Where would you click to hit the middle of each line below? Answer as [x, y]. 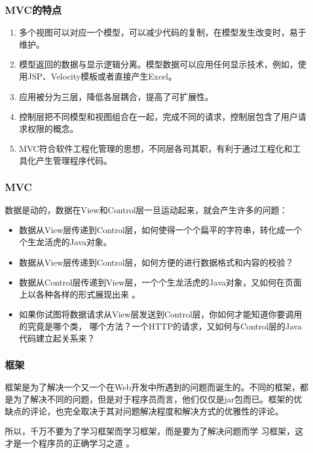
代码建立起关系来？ [57, 338]
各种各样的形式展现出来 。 [88, 294]
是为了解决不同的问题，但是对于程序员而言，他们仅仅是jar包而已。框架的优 [153, 398]
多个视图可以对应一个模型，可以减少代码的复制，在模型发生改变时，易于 [163, 32]
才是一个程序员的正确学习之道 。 [70, 442]
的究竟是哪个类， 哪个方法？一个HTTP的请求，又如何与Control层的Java [160, 326]
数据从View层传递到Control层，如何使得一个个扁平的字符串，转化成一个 [160, 230]
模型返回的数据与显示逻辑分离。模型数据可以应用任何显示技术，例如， [158, 64]
